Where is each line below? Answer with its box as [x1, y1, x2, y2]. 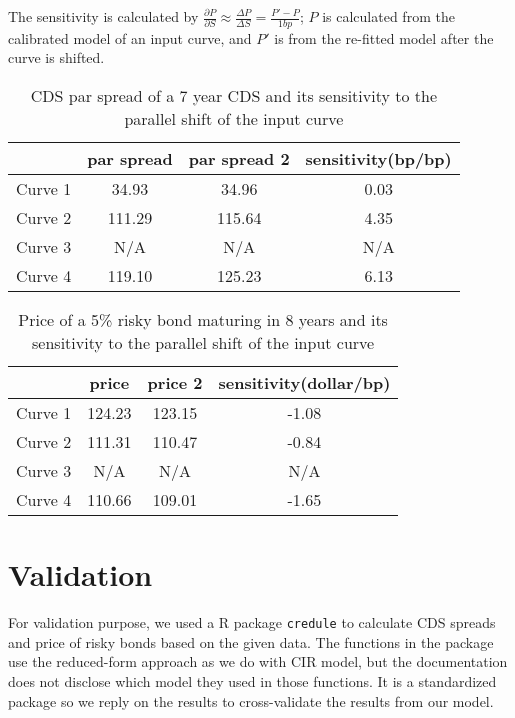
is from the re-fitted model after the [274, 27, 494, 48]
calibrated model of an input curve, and [8, 27, 252, 48]
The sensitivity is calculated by [8, 6, 199, 26]
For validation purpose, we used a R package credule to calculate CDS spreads [8, 612, 496, 633]
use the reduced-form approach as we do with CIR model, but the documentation [8, 651, 508, 672]
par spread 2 [188, 147, 290, 171]
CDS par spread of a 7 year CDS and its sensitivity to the [30, 84, 437, 108]
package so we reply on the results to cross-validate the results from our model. [8, 690, 494, 711]
